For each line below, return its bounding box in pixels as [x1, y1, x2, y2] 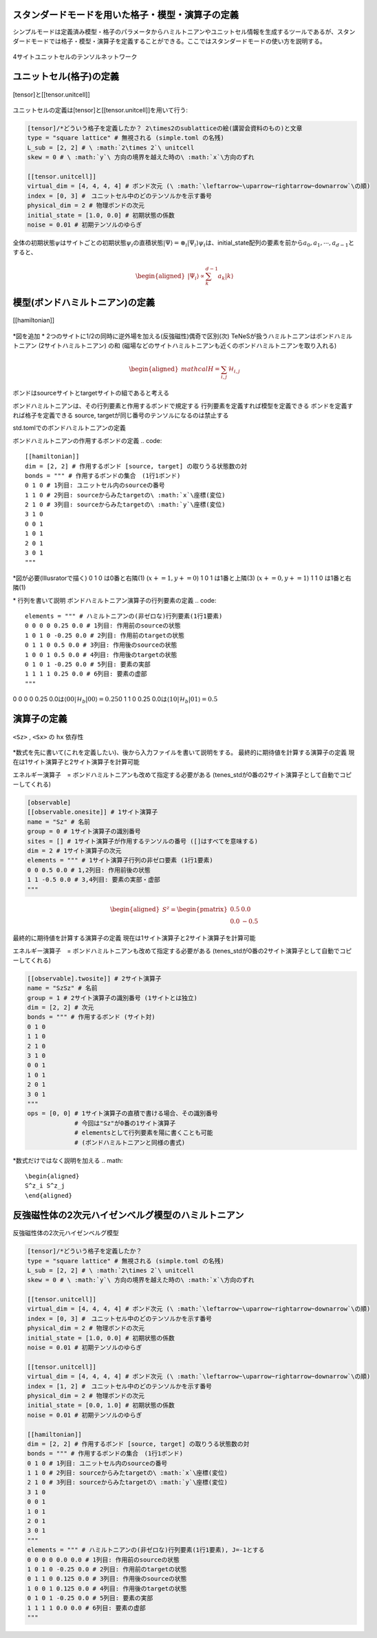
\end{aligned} [25, 1192, 72, 1199]
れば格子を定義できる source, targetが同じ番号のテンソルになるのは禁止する [12, 411, 229, 419]
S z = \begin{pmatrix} [162, 904, 228, 913]
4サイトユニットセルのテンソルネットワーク [12, 52, 138, 61]
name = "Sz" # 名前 [27, 818, 91, 826]
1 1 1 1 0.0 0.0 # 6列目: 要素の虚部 [27, 1604, 146, 1612]
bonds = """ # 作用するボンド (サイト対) [27, 1013, 155, 1021]
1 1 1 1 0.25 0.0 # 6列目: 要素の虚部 [25, 670, 147, 678]
